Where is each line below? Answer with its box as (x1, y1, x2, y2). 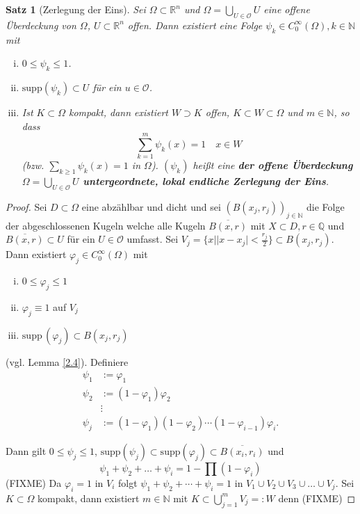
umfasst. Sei (126, 232, 179, 246)
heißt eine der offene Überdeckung (193, 158, 353, 172)
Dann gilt (6, 443, 47, 458)
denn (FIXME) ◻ (278, 490, 356, 505)
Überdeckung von (6, 17, 76, 32)
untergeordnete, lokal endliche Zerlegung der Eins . (83, 174, 329, 188)
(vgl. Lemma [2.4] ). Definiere (6, 354, 129, 369)
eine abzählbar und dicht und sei (81, 199, 221, 214)
